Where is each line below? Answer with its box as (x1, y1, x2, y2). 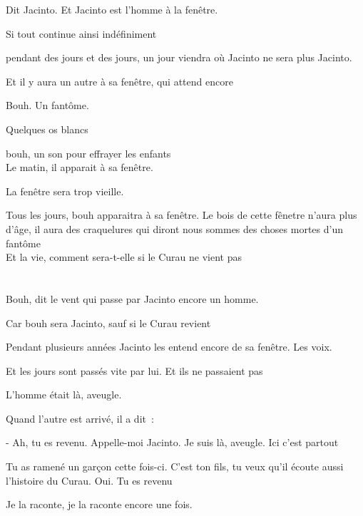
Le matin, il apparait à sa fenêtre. (6, 160, 153, 175)
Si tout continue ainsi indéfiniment (6, 26, 157, 41)
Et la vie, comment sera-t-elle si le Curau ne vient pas (6, 249, 242, 264)
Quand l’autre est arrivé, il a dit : (6, 411, 154, 425)
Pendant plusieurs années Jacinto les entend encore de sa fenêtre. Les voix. (6, 339, 332, 354)
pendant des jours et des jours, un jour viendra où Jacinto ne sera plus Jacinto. (6, 50, 352, 65)
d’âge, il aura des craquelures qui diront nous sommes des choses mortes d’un (6, 221, 343, 236)
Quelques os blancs (6, 121, 88, 136)
